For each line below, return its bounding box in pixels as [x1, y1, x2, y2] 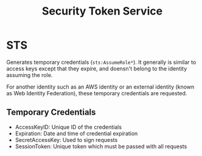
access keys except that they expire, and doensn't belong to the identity [6, 65, 187, 72]
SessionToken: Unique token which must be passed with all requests [15, 143, 187, 150]
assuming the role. [6, 71, 53, 78]
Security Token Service [41, 4, 163, 18]
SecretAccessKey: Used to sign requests [15, 136, 118, 143]
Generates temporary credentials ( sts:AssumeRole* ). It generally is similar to [6, 58, 197, 66]
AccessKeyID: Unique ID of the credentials [15, 123, 122, 131]
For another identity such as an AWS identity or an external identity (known [6, 83, 195, 90]
